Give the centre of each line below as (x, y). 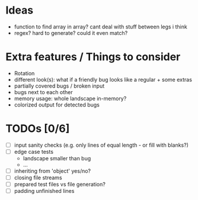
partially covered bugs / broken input (59, 86)
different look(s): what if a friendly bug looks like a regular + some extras (103, 79)
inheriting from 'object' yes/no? (52, 171)
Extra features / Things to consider (93, 57)
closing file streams (38, 178)
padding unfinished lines (44, 191)
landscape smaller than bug (57, 158)
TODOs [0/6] (38, 129)
